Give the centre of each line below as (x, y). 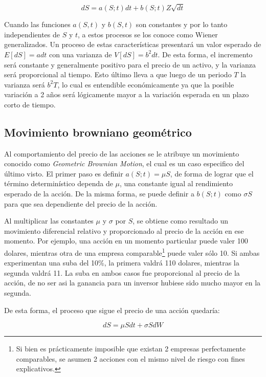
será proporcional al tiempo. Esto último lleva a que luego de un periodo (118, 74)
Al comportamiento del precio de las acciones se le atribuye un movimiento (122, 153)
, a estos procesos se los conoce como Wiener (148, 34)
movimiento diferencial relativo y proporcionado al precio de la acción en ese (124, 230)
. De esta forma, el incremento (205, 54)
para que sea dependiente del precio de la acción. (81, 203)
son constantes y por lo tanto (182, 24)
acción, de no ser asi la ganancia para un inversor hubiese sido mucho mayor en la (132, 283)
